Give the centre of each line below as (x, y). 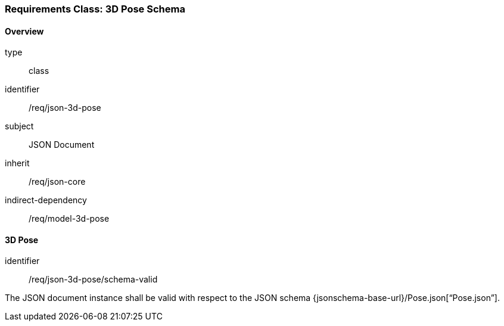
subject (19, 126)
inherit (17, 163)
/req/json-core (57, 182)
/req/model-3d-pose (69, 219)
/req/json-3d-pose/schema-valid (93, 280)
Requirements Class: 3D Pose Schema (95, 9)
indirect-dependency (46, 200)
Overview (24, 31)
